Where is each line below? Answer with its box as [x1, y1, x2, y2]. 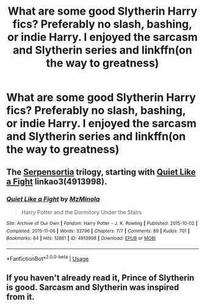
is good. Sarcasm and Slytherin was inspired [6, 282, 179, 293]
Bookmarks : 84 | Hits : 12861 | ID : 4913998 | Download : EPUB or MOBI [6, 235, 156, 242]
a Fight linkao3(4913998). [6, 176, 107, 187]
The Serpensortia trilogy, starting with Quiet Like [6, 167, 196, 177]
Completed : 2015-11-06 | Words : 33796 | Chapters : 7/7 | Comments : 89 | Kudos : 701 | [6, 228, 190, 234]
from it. [6, 291, 35, 302]
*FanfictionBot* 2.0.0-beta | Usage [6, 253, 89, 262]
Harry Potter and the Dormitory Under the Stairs [21, 208, 142, 216]
